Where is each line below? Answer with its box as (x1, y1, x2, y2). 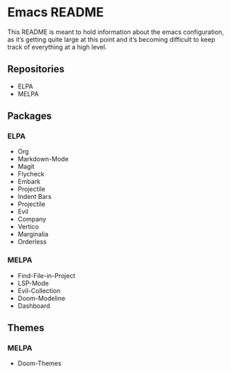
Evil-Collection (17, 286, 61, 294)
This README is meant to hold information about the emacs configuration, (7, 28, 225, 36)
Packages (7, 110, 52, 122)
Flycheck (17, 170, 45, 178)
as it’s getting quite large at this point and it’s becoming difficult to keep (7, 35, 215, 43)
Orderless (17, 238, 47, 246)
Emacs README (7, 4, 104, 21)
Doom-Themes (17, 359, 62, 368)
